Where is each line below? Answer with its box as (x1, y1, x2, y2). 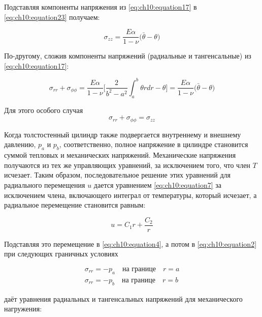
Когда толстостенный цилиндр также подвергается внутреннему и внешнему (4, 129, 241, 139)
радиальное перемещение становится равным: (4, 199, 146, 210)
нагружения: (4, 303, 42, 314)
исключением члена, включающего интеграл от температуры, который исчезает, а (4, 189, 257, 200)
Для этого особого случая (4, 104, 83, 115)
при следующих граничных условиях (4, 248, 118, 259)
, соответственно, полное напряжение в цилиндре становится (59, 139, 248, 150)
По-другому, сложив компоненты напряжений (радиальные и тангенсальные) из (4, 50, 251, 61)
